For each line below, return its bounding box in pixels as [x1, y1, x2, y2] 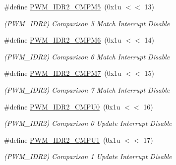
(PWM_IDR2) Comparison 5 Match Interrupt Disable [4, 18, 170, 28]
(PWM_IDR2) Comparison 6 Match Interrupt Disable [4, 51, 170, 61]
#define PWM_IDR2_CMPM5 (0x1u [4, 1, 121, 11]
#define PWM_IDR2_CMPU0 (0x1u [4, 101, 120, 111]
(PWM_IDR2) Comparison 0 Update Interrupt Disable [4, 118, 172, 128]
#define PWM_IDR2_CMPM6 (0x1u [4, 35, 121, 45]
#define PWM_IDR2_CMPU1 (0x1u [4, 134, 120, 145]
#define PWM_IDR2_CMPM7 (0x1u [4, 68, 121, 78]
